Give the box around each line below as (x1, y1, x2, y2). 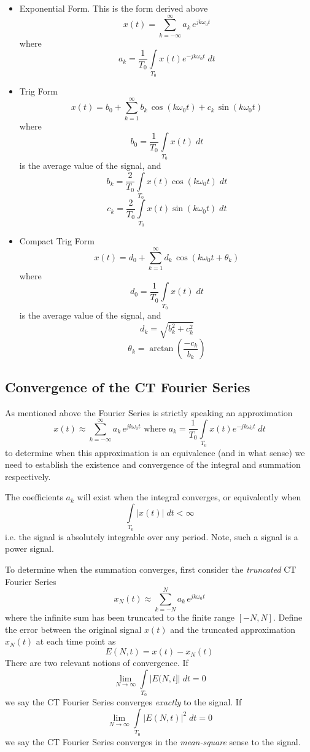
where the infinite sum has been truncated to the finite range (5, 611, 234, 624)
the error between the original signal (5, 622, 142, 635)
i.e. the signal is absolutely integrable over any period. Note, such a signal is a (5, 530, 298, 543)
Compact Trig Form (19, 235, 95, 247)
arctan (149, 344, 174, 354)
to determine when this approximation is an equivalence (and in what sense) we (5, 446, 305, 459)
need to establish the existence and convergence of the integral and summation (5, 458, 301, 471)
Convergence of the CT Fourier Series (5, 377, 250, 396)
